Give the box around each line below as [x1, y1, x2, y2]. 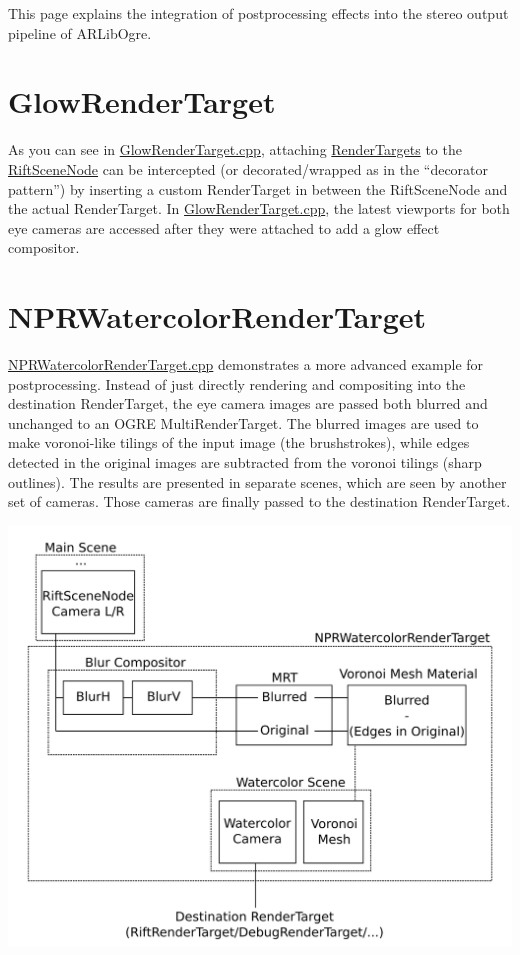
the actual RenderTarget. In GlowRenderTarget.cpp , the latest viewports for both [8, 198, 510, 219]
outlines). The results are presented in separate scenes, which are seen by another [8, 471, 507, 492]
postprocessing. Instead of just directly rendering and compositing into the [8, 373, 466, 394]
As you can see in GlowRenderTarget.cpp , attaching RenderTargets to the [8, 139, 462, 160]
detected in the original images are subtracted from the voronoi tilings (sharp [8, 451, 482, 472]
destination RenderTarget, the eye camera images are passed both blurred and [8, 393, 488, 414]
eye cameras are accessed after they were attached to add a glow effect [8, 217, 440, 238]
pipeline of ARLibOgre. [8, 22, 152, 43]
